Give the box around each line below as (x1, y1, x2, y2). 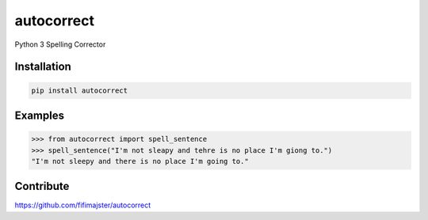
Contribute (14, 180, 70, 193)
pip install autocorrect (31, 85, 128, 95)
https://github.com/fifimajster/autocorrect (14, 200, 151, 210)
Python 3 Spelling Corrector (14, 40, 106, 49)
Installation (14, 60, 71, 74)
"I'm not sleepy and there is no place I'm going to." (31, 157, 249, 165)
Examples (14, 108, 65, 122)
